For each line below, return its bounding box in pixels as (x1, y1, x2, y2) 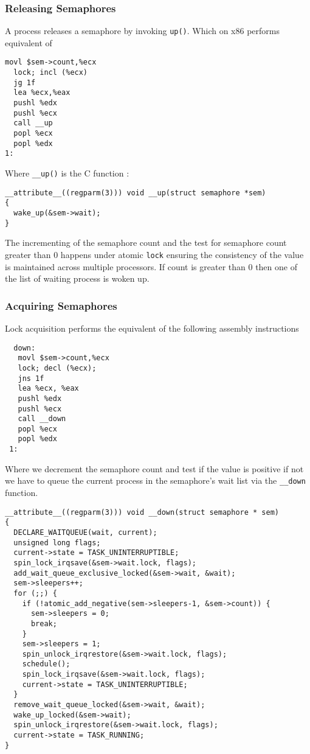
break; (30, 619, 57, 628)
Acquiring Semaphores (5, 298, 117, 313)
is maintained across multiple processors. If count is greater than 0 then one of (5, 260, 297, 273)
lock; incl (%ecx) (13, 68, 88, 77)
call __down (18, 414, 66, 424)
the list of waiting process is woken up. (5, 272, 150, 285)
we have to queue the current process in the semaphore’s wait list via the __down (5, 474, 306, 487)
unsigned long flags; (13, 538, 101, 547)
